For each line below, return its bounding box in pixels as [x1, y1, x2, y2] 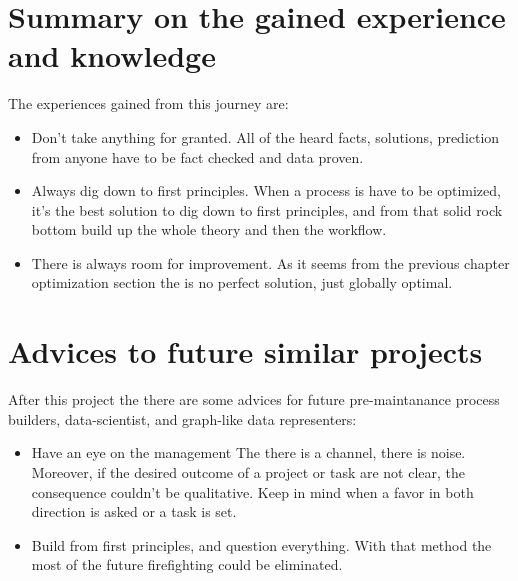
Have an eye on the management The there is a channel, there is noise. [31, 442, 466, 463]
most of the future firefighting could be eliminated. [31, 554, 343, 575]
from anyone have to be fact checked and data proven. [31, 146, 364, 167]
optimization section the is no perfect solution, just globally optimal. [31, 272, 453, 293]
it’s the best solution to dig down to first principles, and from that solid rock [31, 199, 503, 220]
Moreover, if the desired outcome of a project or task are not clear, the [31, 461, 466, 482]
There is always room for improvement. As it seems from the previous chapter [31, 252, 510, 273]
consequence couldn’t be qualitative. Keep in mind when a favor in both [31, 481, 474, 502]
